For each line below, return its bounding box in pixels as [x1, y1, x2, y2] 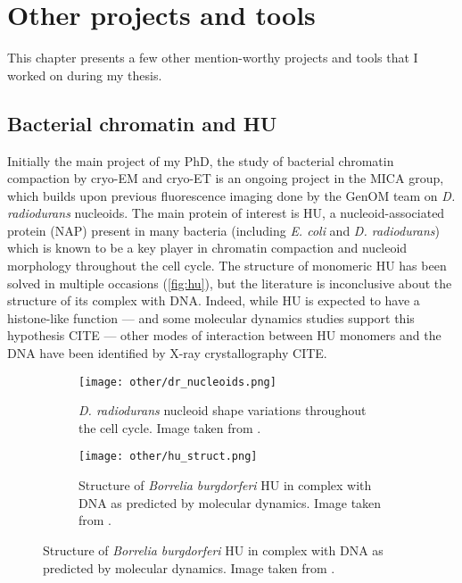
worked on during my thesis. [7, 65, 162, 84]
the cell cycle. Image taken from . [78, 418, 261, 437]
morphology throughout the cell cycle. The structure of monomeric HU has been [7, 256, 447, 275]
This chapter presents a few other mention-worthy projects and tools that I [7, 48, 418, 67]
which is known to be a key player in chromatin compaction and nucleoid [7, 238, 408, 257]
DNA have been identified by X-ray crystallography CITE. [7, 344, 327, 362]
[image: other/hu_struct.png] [78, 450, 258, 463]
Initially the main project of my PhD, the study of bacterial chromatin [7, 151, 394, 170]
